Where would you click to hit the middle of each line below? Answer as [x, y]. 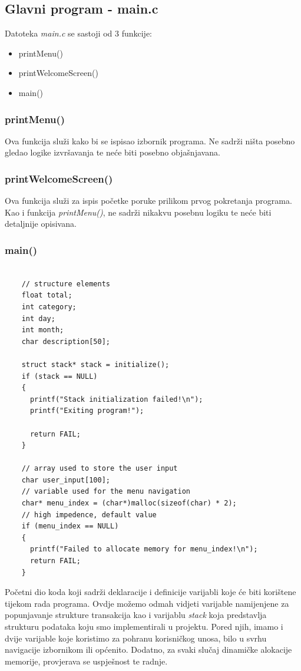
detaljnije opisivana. [41, 224]
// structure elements [66, 284]
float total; [47, 295]
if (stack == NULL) [59, 376]
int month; [43, 330]
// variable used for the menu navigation [106, 492]
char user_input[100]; [66, 480]
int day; [38, 318]
